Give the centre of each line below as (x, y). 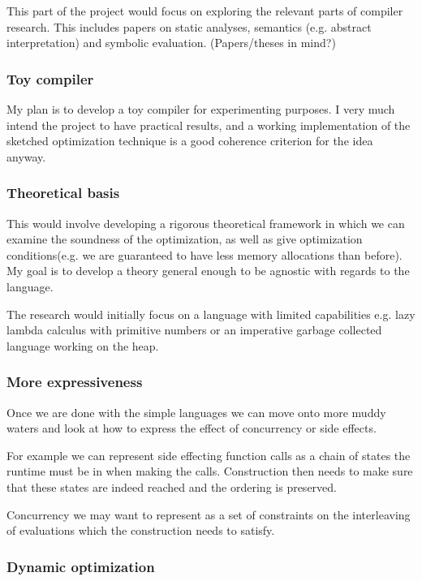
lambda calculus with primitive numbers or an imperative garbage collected (194, 330)
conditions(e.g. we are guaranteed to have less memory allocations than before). (205, 254)
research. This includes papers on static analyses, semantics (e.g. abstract (189, 26)
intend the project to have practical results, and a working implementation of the (209, 125)
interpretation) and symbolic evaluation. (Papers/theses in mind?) (171, 43)
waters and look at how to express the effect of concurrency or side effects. (192, 428)
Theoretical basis (63, 193)
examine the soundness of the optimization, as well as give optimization (185, 239)
